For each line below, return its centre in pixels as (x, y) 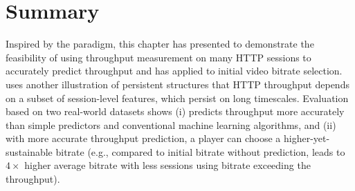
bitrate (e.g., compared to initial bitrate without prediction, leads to (200, 151)
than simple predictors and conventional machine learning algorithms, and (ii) (171, 124)
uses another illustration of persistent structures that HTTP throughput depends (177, 84)
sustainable (29, 151)
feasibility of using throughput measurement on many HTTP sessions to (158, 57)
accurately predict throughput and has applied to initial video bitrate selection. (174, 71)
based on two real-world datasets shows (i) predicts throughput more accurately (175, 111)
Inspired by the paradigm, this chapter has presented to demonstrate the (160, 44)
